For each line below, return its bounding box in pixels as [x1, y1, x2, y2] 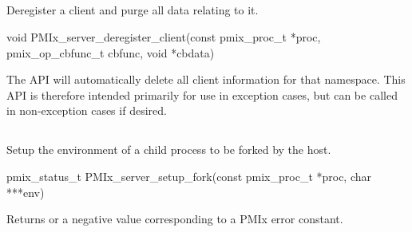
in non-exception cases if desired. [6, 102, 167, 119]
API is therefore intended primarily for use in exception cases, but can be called [6, 86, 398, 103]
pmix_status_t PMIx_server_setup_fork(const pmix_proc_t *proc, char [6, 167, 372, 184]
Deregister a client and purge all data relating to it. [6, 2, 259, 18]
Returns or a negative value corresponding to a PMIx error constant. [6, 210, 343, 227]
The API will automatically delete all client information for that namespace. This [6, 71, 406, 88]
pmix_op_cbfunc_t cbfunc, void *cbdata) [6, 44, 215, 61]
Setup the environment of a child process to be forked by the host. [6, 141, 331, 158]
